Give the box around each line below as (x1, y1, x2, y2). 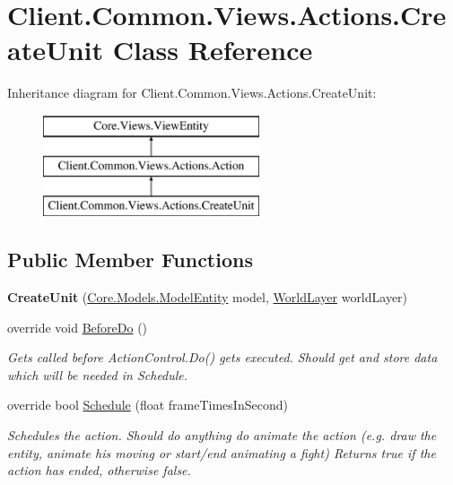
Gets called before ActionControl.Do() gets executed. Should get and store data (7, 348, 438, 367)
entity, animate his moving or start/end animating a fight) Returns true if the (7, 443, 436, 462)
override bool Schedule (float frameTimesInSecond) (7, 395, 288, 414)
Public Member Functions (7, 246, 253, 273)
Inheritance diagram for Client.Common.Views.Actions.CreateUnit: (7, 83, 377, 102)
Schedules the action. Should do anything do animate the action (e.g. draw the (7, 426, 437, 445)
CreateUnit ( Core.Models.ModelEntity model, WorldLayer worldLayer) (7, 288, 408, 307)
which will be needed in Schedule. (7, 365, 188, 384)
